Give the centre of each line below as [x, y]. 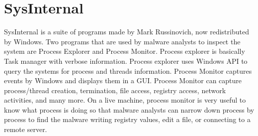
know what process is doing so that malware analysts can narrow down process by [129, 109]
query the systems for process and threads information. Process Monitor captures [128, 70]
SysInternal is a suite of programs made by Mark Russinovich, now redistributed [127, 32]
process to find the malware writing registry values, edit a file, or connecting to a [127, 119]
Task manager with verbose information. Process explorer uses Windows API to [126, 61]
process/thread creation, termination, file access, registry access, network [115, 90]
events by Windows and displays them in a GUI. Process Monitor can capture [123, 80]
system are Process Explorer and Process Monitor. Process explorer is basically [125, 51]
